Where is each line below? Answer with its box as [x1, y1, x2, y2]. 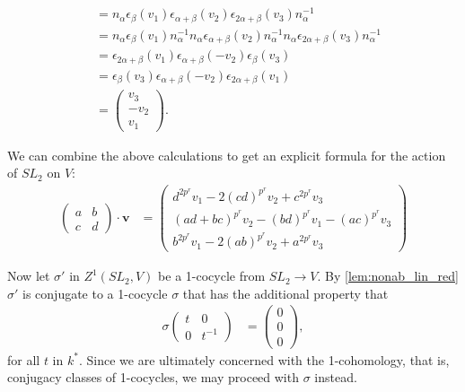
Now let [7, 266, 50, 285]
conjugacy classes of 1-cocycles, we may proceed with [7, 368, 299, 387]
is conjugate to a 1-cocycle [22, 283, 168, 302]
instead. [314, 368, 357, 387]
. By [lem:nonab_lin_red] [317, 266, 459, 285]
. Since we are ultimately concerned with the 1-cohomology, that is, [78, 350, 450, 369]
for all [7, 350, 40, 369]
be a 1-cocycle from [158, 266, 266, 285]
